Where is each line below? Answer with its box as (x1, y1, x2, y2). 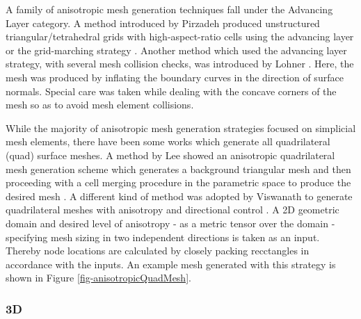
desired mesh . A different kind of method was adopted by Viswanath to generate (6, 188, 353, 203)
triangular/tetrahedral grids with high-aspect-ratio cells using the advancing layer (6, 29, 354, 44)
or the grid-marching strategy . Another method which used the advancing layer (6, 42, 347, 57)
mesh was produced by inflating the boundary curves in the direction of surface (6, 69, 344, 84)
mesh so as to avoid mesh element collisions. (6, 97, 194, 112)
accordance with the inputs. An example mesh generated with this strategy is (6, 256, 336, 271)
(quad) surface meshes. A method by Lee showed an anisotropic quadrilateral (6, 147, 335, 162)
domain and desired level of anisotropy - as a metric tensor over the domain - (6, 215, 335, 230)
